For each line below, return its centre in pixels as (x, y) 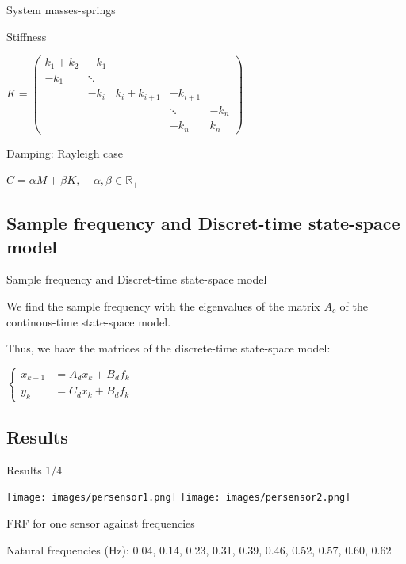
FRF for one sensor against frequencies (101, 522)
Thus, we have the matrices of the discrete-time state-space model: (169, 348)
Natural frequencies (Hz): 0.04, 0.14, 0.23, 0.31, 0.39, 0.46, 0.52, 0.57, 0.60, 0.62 (199, 549)
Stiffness (27, 36)
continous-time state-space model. (89, 321)
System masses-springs (61, 10)
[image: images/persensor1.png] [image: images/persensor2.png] (179, 498)
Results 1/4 (34, 469)
